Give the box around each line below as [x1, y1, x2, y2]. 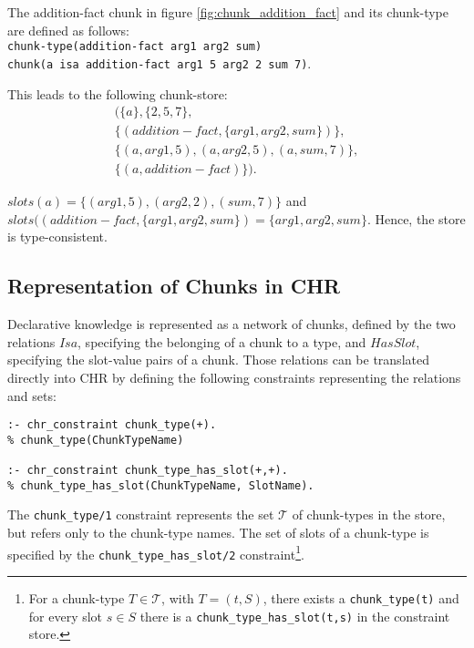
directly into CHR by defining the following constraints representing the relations [7, 367, 461, 386]
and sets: [7, 386, 57, 405]
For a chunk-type [28, 589, 125, 608]
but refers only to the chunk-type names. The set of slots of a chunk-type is [7, 523, 429, 542]
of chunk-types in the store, [292, 505, 446, 524]
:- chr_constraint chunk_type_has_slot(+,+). [7, 464, 288, 478]
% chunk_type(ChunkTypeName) [7, 433, 184, 447]
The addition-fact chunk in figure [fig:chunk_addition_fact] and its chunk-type [7, 3, 448, 21]
